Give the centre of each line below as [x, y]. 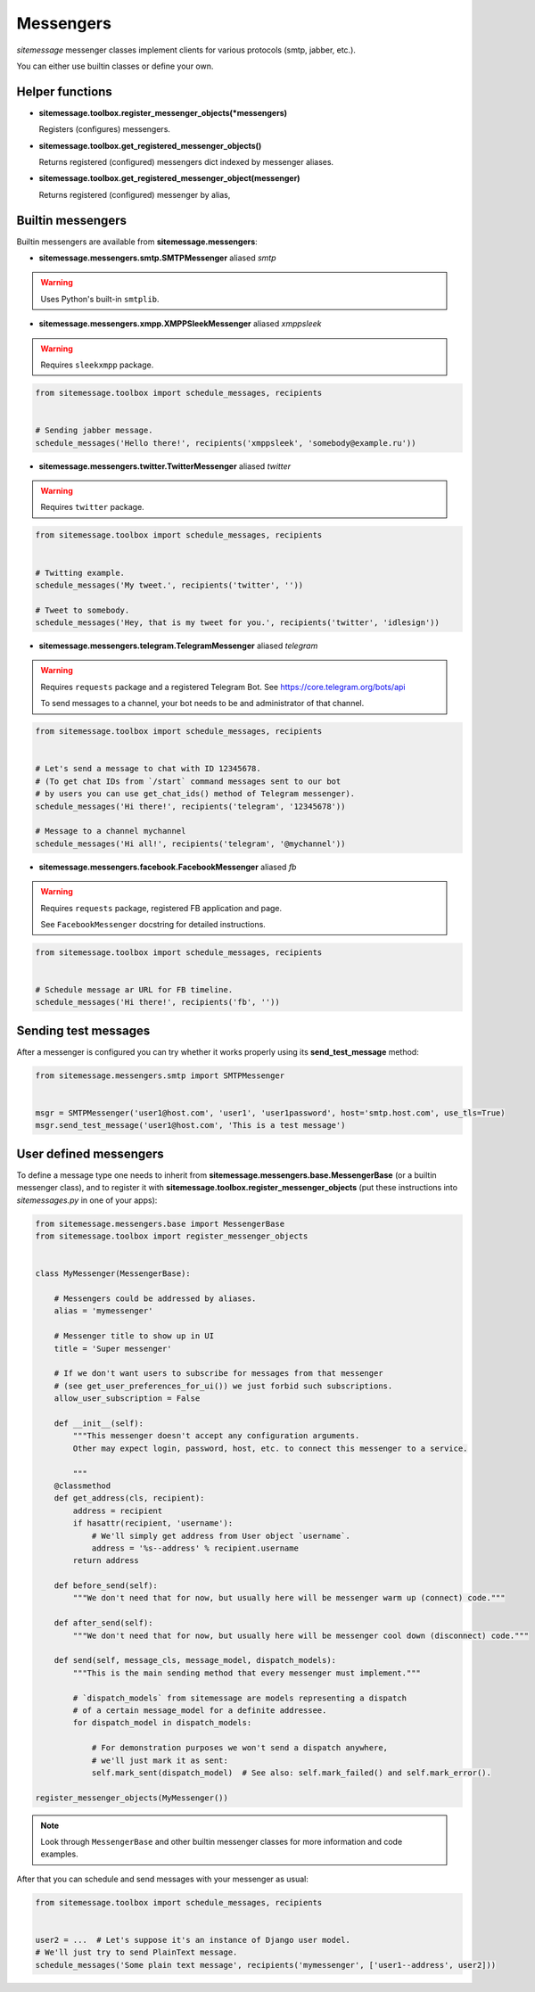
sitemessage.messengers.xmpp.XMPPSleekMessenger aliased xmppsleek [180, 324]
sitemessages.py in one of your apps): [87, 1200]
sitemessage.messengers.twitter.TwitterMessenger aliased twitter [165, 466]
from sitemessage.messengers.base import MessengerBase [160, 1223]
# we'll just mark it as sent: [160, 1760]
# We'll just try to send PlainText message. [136, 1952]
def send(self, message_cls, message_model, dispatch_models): [195, 1660]
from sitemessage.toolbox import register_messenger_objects [172, 1236]
